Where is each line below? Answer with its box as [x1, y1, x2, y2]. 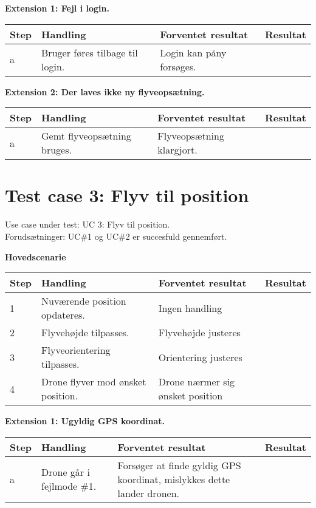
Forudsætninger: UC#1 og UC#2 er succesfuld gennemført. [5, 229, 227, 242]
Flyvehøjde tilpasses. [41, 325, 129, 340]
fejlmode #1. [41, 479, 97, 493]
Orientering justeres [158, 350, 242, 364]
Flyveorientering [41, 343, 111, 357]
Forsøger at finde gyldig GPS [117, 458, 241, 472]
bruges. [41, 143, 72, 157]
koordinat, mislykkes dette [117, 472, 230, 486]
